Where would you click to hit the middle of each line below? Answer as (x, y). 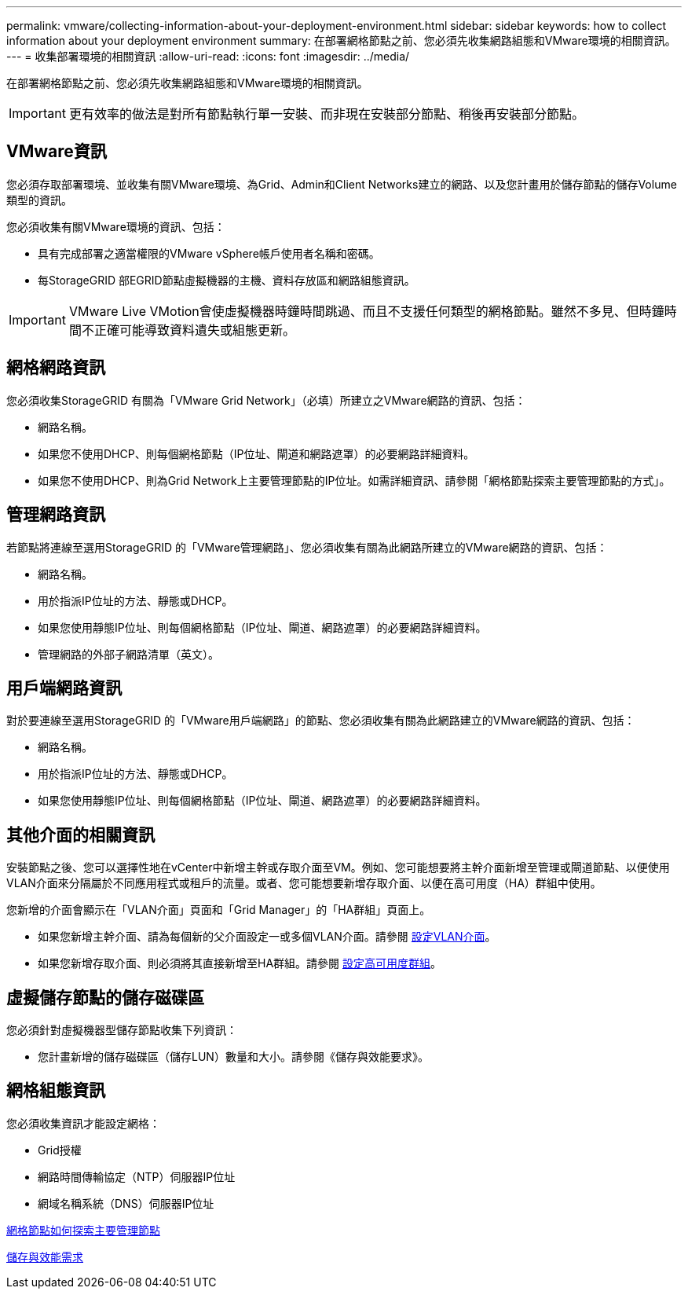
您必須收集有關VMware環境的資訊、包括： (116, 226)
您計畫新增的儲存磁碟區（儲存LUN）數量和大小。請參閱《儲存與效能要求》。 (233, 1057)
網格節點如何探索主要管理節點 (83, 1230)
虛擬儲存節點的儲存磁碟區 (105, 997)
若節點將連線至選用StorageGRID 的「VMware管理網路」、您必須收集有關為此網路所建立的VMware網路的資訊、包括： (307, 547)
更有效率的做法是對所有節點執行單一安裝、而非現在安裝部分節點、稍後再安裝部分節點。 (326, 114)
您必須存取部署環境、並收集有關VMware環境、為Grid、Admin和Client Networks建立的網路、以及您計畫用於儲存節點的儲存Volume (342, 184)
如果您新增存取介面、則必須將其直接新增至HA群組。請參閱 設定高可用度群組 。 (240, 963)
